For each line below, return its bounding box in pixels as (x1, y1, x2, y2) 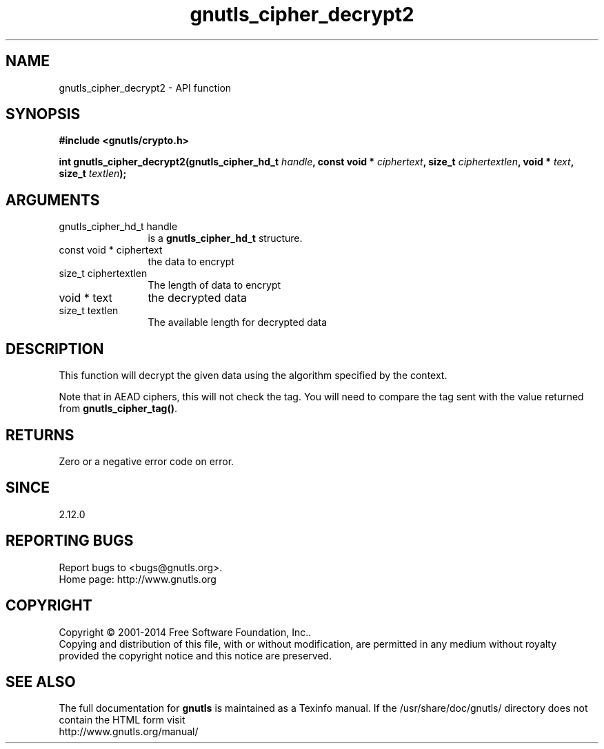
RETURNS (6, 426, 74, 444)
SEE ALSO (6, 673, 76, 690)
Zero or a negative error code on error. (59, 455, 234, 467)
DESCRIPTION (6, 340, 104, 358)
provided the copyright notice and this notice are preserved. (59, 649, 332, 661)
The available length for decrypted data (148, 316, 328, 329)
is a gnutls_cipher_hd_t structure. (148, 232, 303, 245)
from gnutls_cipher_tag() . (59, 402, 178, 415)
